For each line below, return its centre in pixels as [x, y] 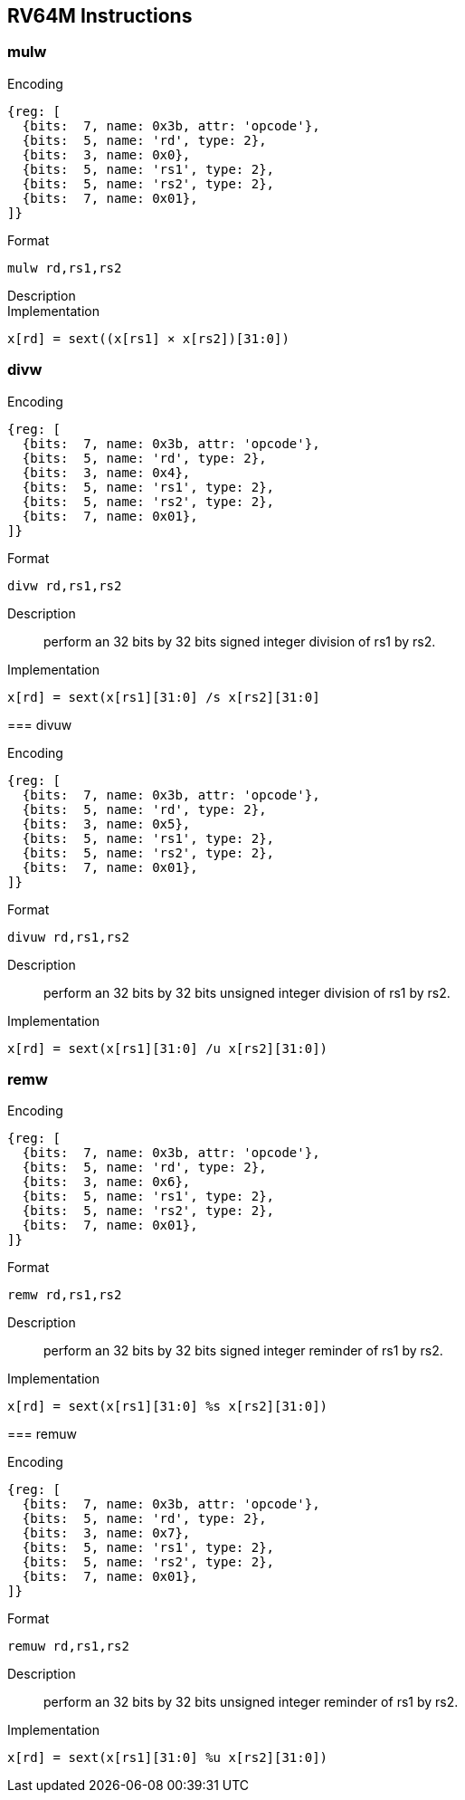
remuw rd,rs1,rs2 [68, 1647]
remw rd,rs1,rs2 [65, 1295]
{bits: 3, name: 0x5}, [106, 823]
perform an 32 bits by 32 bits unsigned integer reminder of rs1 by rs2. [251, 1702]
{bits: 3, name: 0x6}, [106, 1182]
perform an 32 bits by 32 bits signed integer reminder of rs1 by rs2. [243, 1351]
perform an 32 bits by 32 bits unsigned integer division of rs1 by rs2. [247, 992]
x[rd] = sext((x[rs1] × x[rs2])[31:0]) [148, 338]
